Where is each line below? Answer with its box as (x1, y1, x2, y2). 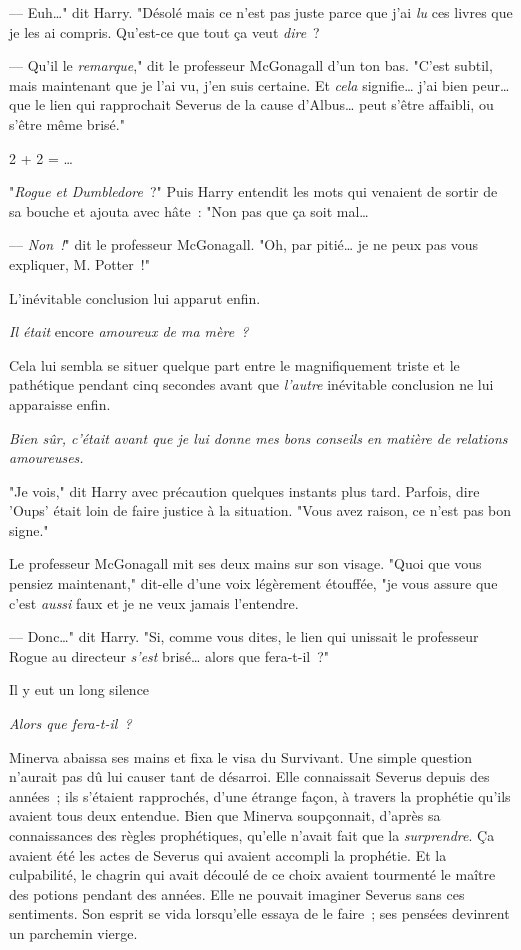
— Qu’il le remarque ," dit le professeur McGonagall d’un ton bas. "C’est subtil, (9, 55, 493, 76)
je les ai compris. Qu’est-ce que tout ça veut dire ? (9, 21, 320, 42)
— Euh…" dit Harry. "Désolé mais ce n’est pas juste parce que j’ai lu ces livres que (9, 2, 513, 22)
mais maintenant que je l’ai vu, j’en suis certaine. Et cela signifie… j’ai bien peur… (9, 74, 510, 95)
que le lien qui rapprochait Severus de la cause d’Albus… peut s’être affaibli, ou (9, 94, 494, 115)
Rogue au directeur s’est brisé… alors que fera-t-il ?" (9, 645, 330, 666)
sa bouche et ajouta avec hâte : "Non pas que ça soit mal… (9, 200, 369, 221)
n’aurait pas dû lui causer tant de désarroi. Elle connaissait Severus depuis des (9, 766, 490, 787)
